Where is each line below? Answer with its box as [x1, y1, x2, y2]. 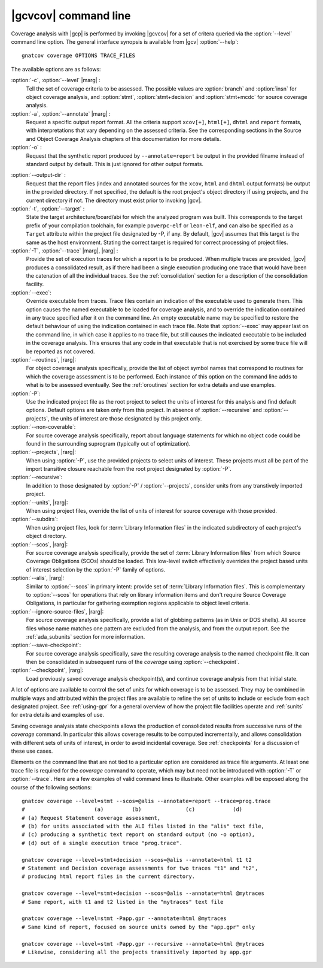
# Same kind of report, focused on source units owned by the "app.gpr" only [22, 924, 255, 930]
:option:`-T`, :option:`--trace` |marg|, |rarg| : [11, 246, 118, 254]
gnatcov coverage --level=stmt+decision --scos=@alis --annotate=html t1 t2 [22, 856, 252, 863]
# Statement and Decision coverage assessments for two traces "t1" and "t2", [22, 865, 258, 872]
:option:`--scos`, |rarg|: [11, 540, 68, 548]
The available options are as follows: [11, 65, 101, 73]
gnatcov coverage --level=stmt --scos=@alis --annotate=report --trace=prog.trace [22, 798, 271, 804]
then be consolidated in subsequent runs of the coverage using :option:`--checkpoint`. [26, 659, 240, 666]
